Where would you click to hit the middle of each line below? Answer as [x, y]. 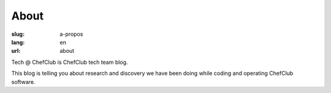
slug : [18, 34]
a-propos [71, 34]
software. [23, 81]
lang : [18, 42]
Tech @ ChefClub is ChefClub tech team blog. [70, 62]
